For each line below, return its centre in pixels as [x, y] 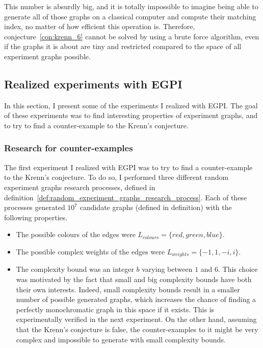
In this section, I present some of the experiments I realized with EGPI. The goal [131, 105]
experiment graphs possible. [47, 56]
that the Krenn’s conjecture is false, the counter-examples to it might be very [137, 329]
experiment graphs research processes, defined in [80, 187]
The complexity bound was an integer [75, 269]
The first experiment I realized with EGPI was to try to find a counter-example [128, 167]
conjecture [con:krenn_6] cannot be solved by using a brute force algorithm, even [132, 36]
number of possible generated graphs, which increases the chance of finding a [136, 299]
